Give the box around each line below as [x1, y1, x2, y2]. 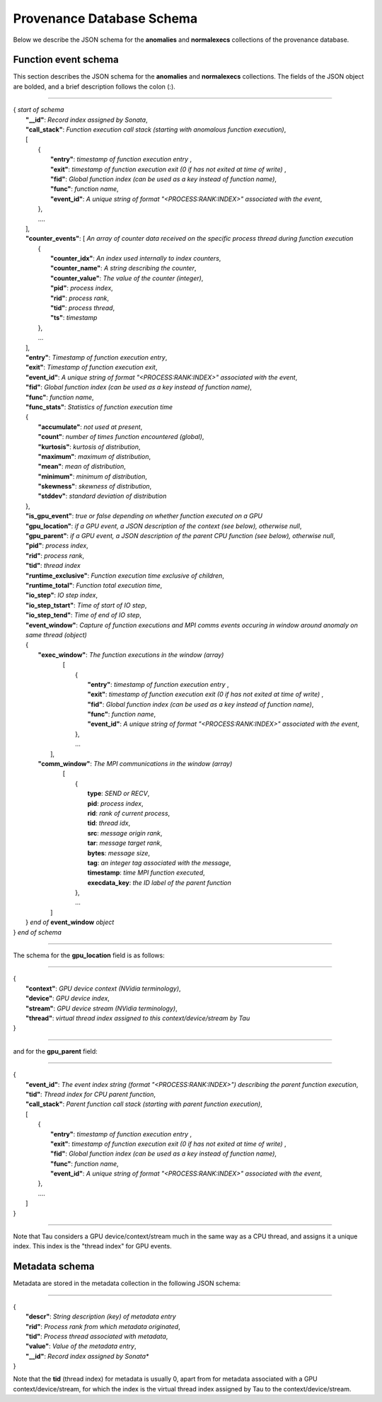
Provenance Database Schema [13, 11, 198, 26]
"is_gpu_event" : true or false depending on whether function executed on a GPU [25, 512, 263, 520]
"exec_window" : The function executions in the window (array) [37, 650, 224, 659]
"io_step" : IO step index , [25, 591, 98, 600]
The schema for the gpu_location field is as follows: [13, 951, 166, 959]
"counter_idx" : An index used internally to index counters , [50, 254, 221, 263]
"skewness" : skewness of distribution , [37, 482, 152, 491]
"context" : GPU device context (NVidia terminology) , [25, 984, 181, 993]
